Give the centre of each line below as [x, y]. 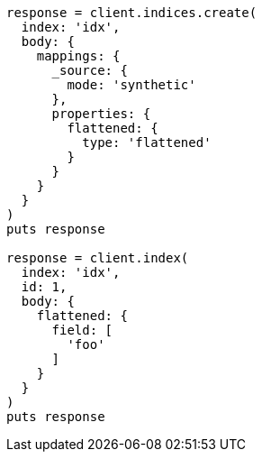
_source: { [90, 70]
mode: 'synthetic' [131, 85]
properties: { [101, 114]
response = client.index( [98, 258]
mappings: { [78, 56]
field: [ [82, 330]
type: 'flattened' [147, 142]
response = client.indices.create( [132, 13]
